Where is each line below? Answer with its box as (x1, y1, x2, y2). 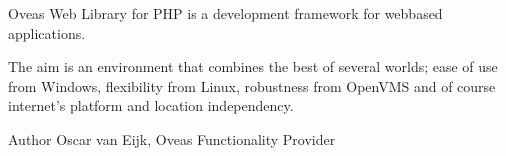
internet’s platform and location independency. (8, 95, 294, 116)
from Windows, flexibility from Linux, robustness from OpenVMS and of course (8, 75, 496, 96)
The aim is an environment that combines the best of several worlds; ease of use (8, 56, 498, 77)
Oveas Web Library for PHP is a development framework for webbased (8, 3, 443, 23)
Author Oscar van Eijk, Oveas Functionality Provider (8, 128, 336, 149)
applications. (8, 22, 86, 43)
